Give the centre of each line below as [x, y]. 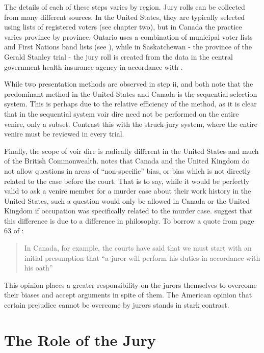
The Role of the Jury [80, 340]
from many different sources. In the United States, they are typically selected [125, 17]
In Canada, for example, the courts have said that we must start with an [138, 248]
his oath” [38, 268]
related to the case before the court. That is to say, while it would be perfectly [127, 181]
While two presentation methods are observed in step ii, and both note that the [129, 84]
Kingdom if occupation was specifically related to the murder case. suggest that [128, 211]
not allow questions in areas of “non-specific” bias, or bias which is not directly [127, 170]
